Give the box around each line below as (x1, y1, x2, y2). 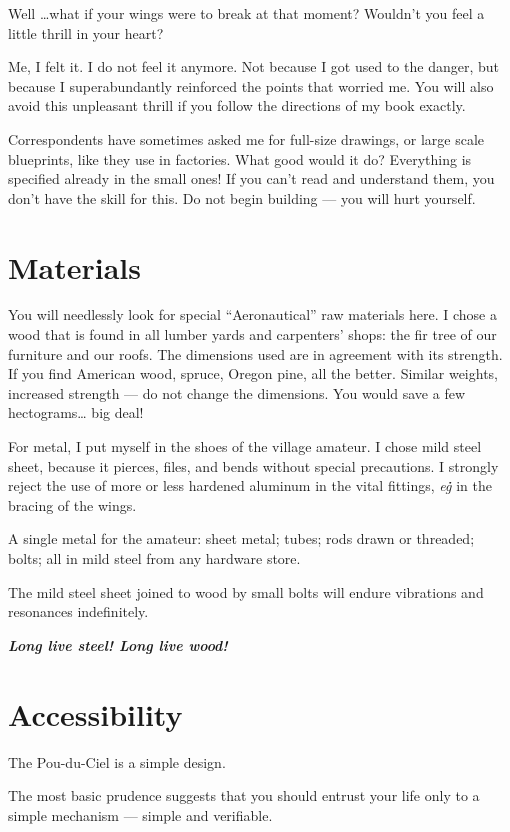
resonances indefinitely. (8, 601, 149, 622)
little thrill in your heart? (8, 22, 164, 43)
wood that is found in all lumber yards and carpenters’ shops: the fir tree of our (8, 324, 497, 345)
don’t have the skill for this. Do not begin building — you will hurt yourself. (8, 187, 476, 208)
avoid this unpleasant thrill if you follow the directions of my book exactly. (8, 95, 466, 116)
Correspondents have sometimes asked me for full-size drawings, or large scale (8, 128, 484, 149)
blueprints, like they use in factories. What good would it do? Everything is (8, 148, 472, 169)
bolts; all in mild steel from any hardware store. (8, 548, 301, 568)
